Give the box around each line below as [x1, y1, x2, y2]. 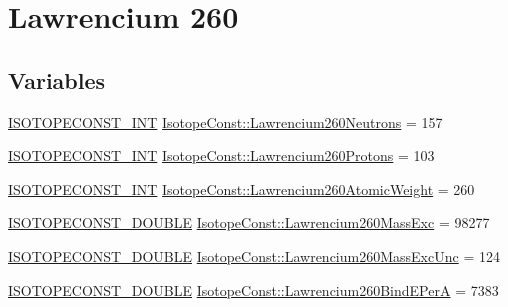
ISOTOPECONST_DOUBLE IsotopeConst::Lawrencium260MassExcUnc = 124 [8, 245, 500, 266]
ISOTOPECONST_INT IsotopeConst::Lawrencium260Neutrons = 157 [8, 111, 443, 132]
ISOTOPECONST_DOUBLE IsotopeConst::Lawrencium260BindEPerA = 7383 [8, 279, 499, 300]
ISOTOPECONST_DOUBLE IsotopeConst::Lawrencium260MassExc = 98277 [8, 212, 490, 233]
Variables [8, 64, 106, 95]
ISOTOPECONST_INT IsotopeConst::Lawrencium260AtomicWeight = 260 [8, 178, 475, 199]
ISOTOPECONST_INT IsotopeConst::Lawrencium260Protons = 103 [8, 145, 435, 166]
